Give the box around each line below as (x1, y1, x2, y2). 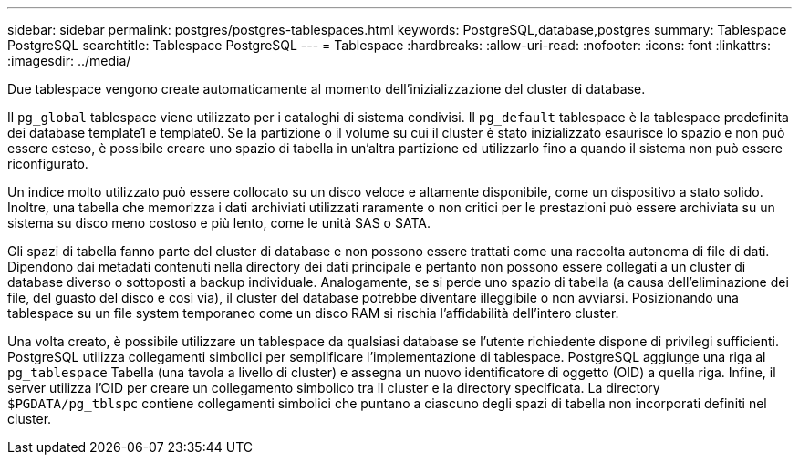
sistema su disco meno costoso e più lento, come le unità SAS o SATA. (7, 215, 431, 231)
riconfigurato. (7, 156, 88, 171)
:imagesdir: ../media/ (7, 53, 131, 68)
